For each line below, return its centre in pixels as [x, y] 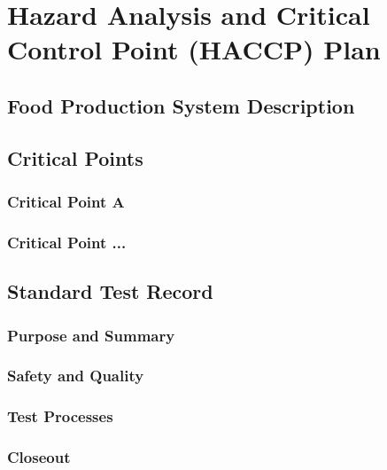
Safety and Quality [76, 376]
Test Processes [60, 416]
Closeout [39, 457]
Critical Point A [66, 202]
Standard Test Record [110, 291]
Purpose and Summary [91, 335]
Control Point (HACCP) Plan [194, 49]
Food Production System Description [181, 105]
